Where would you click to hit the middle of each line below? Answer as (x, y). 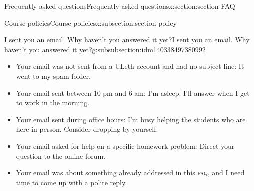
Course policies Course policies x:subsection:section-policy (90, 23)
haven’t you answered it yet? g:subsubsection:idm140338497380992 (105, 49)
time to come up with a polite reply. (71, 182)
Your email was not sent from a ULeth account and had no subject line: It (130, 66)
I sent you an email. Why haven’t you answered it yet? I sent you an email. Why (127, 40)
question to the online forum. (61, 156)
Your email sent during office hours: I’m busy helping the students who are (131, 119)
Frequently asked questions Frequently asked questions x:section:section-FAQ (120, 6)
